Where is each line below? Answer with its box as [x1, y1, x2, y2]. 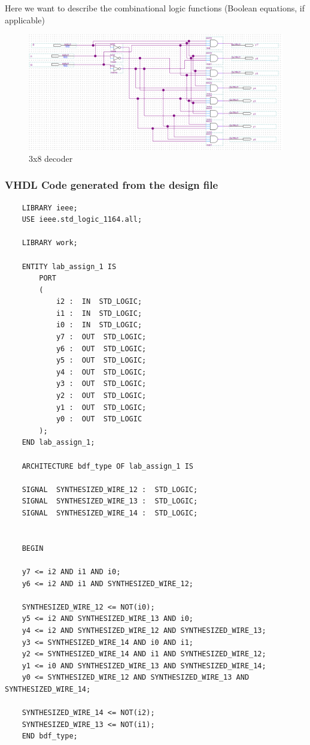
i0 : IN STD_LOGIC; [56, 321, 142, 330]
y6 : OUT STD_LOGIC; [56, 344, 147, 353]
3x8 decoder [29, 152, 73, 164]
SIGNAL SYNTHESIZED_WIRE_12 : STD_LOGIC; [22, 485, 198, 494]
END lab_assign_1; [22, 438, 95, 447]
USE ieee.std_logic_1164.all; [22, 215, 142, 224]
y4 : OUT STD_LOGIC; [56, 367, 147, 376]
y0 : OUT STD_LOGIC [56, 415, 142, 424]
